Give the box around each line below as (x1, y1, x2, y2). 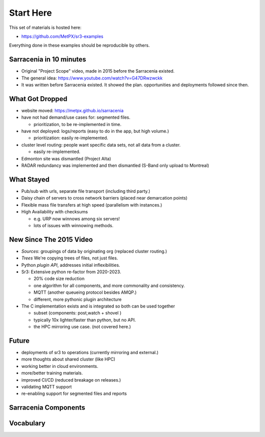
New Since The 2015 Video (9, 235, 93, 244)
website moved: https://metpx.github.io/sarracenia (21, 107, 124, 113)
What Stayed (9, 175, 50, 183)
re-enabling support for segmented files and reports (21, 390, 127, 397)
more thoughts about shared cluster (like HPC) (21, 356, 115, 362)
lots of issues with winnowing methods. (33, 222, 114, 228)
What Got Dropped (9, 95, 68, 103)
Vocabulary (9, 419, 46, 428)
